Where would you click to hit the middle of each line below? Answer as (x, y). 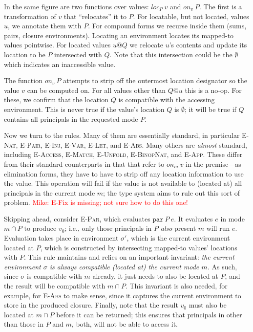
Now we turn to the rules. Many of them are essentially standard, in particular (122, 135)
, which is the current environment (178, 238)
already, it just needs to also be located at (155, 276)
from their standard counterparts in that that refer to (84, 164)
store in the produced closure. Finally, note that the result (91, 305)
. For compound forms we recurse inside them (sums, (167, 26)
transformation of (30, 16)
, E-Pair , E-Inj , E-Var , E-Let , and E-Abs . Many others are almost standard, (131, 144)
